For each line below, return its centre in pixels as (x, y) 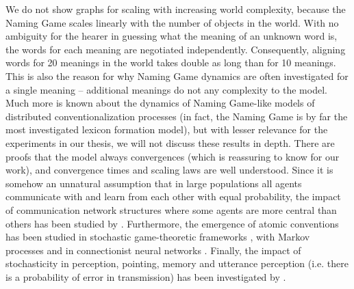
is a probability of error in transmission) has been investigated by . (146, 276)
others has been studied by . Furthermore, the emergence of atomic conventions (172, 223)
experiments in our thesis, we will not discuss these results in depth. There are (170, 142)
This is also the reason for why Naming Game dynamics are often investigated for (177, 75)
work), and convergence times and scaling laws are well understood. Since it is (169, 170)
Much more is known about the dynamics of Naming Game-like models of (160, 103)
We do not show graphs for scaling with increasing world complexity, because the (176, 9)
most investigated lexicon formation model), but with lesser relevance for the (167, 129)
